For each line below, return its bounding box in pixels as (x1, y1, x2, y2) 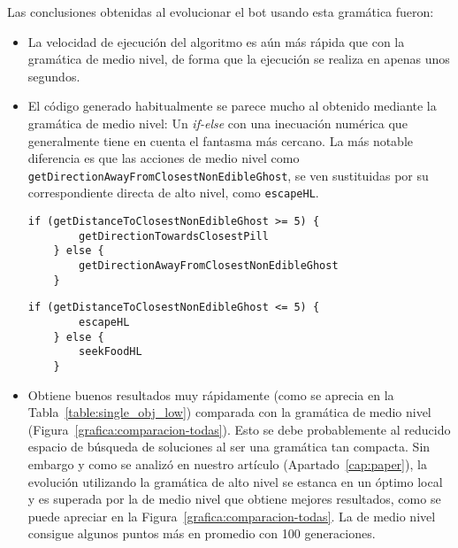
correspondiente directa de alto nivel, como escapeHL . (27, 183, 319, 202)
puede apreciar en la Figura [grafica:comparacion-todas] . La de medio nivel (27, 506, 436, 525)
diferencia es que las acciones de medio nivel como (27, 149, 300, 167)
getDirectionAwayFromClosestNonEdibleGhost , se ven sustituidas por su (27, 166, 429, 184)
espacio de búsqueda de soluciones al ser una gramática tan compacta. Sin (27, 437, 431, 456)
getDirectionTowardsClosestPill (79, 229, 269, 243)
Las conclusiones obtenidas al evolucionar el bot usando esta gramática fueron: (7, 3, 434, 20)
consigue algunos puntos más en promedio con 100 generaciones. (27, 524, 376, 543)
